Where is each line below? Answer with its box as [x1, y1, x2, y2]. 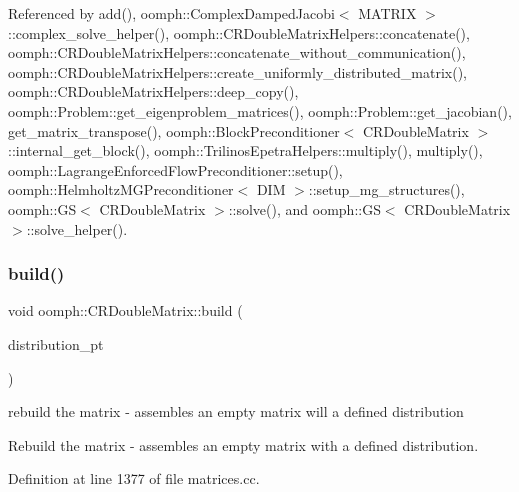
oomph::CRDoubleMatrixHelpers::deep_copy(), [8, 81, 299, 102]
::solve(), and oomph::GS [228, 198, 381, 219]
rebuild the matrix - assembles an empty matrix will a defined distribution [8, 401, 464, 422]
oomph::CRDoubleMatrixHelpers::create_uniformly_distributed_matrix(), [8, 61, 467, 82]
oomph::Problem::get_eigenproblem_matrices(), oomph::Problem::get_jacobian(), [8, 100, 512, 121]
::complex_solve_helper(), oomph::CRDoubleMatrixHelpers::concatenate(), [8, 22, 470, 43]
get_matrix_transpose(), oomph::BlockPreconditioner [8, 120, 340, 141]
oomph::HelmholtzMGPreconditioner [8, 179, 234, 200]
